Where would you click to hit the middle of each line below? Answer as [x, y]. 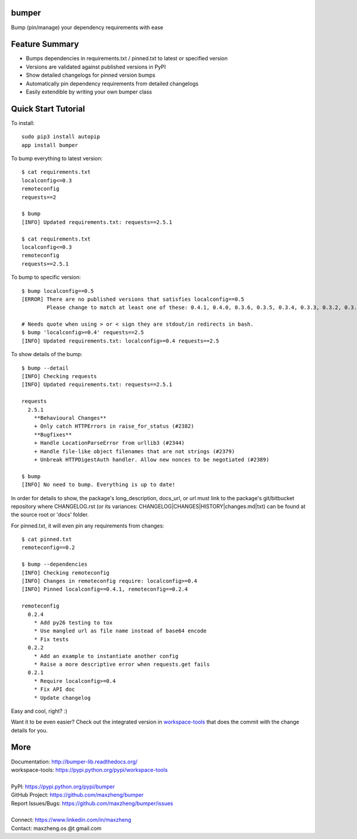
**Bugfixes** [53, 434]
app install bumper [50, 145]
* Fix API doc [54, 690]
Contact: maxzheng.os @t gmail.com [56, 828]
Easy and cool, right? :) [39, 711]
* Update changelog [62, 698]
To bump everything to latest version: [57, 158]
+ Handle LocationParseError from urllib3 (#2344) [109, 443]
